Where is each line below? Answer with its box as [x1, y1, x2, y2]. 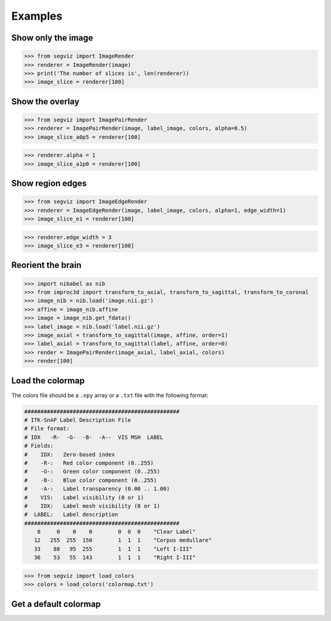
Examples [11, 9, 63, 23]
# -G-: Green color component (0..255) [24, 468, 161, 475]
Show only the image [11, 33, 93, 43]
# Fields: [24, 442, 54, 450]
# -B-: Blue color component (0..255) [24, 477, 158, 483]
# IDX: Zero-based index [24, 451, 115, 458]
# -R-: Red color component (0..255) [24, 459, 154, 466]
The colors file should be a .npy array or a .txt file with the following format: [11, 391, 208, 399]
